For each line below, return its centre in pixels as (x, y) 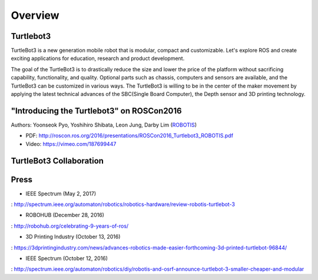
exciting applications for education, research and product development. (98, 58)
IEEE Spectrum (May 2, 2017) (61, 194)
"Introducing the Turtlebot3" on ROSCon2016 (96, 111)
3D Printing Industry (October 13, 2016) (73, 237)
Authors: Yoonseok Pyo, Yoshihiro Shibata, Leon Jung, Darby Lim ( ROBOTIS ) (104, 125)
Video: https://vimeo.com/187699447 (71, 144)
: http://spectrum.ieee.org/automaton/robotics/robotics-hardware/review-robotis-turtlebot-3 (123, 204)
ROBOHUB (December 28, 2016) (65, 215)
